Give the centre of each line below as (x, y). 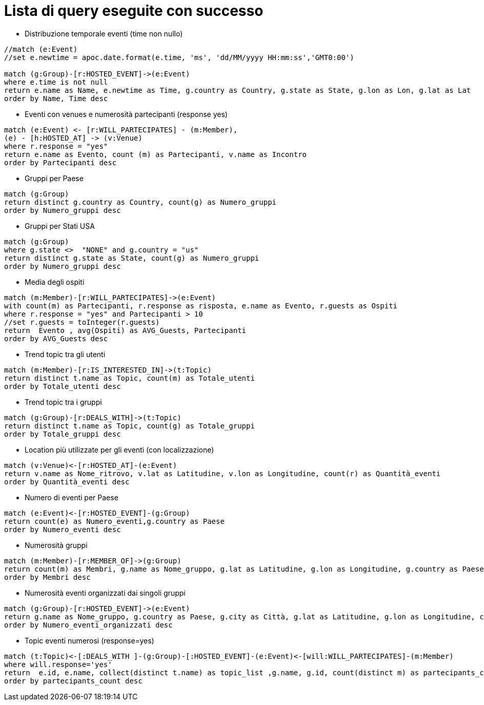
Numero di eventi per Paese (72, 497)
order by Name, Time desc (56, 98)
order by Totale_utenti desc (63, 386)
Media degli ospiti (55, 282)
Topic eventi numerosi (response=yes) (89, 640)
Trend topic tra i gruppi (63, 402)
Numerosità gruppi (56, 545)
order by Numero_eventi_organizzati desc (88, 625)
